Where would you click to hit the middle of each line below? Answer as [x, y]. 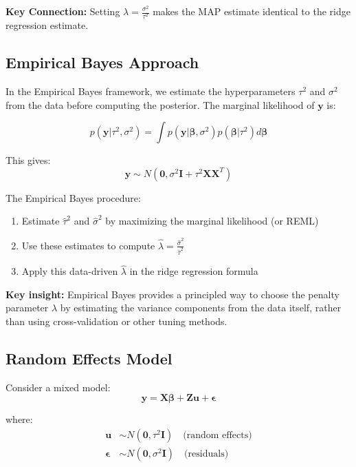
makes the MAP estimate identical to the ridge [252, 11]
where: [19, 419]
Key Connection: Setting [63, 11]
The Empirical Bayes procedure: [73, 197]
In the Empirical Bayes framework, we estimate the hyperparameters [151, 91]
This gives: [28, 160]
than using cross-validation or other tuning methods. [116, 321]
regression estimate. [47, 25]
